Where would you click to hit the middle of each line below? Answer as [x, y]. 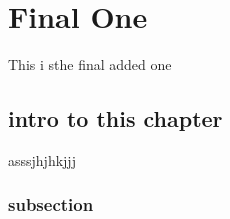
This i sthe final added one [90, 64]
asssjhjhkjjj [42, 159]
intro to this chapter [115, 118]
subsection [51, 204]
